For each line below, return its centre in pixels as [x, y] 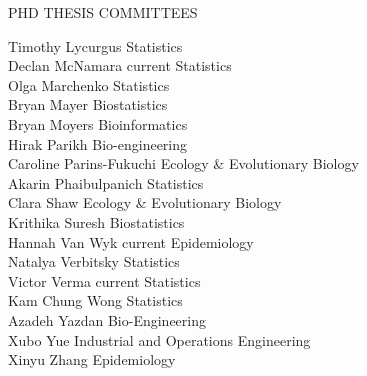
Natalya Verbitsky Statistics [94, 261]
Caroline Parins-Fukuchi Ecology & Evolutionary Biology [183, 163]
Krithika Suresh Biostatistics [96, 221]
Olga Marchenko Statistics [89, 84]
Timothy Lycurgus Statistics [95, 45]
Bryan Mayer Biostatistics [88, 104]
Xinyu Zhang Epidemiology [92, 359]
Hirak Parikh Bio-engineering [98, 143]
